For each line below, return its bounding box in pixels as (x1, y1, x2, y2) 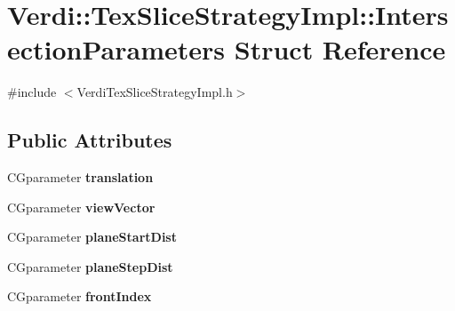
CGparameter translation (7, 168, 154, 187)
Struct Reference (234, 31, 446, 68)
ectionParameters (7, 31, 226, 68)
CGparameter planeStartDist (7, 227, 177, 246)
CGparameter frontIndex (7, 287, 152, 306)
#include (7, 83, 57, 101)
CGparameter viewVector (7, 197, 156, 216)
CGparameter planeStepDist (7, 257, 173, 275)
